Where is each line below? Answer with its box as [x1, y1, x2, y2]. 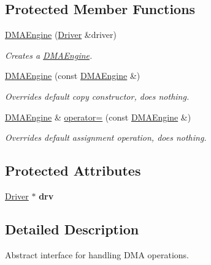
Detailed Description [5, 219, 139, 238]
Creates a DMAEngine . [5, 48, 93, 61]
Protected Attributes [5, 161, 141, 180]
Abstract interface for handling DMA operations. [5, 248, 189, 261]
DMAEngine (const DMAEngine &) [5, 69, 140, 82]
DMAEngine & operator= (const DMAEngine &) [5, 110, 191, 123]
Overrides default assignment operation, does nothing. [5, 131, 207, 144]
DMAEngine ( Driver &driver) [5, 28, 117, 41]
